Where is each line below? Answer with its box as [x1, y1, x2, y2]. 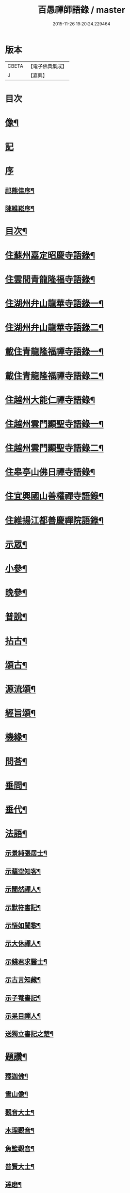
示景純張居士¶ [5, 849, 48, 857]
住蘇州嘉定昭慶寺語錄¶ [5, 250, 96, 261]
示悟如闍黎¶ [5, 921, 41, 930]
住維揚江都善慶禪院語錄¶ [5, 515, 104, 526]
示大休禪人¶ [5, 939, 41, 948]
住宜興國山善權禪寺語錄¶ [5, 491, 104, 502]
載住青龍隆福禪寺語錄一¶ [5, 346, 104, 357]
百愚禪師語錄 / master [38, 4, 125, 16]
